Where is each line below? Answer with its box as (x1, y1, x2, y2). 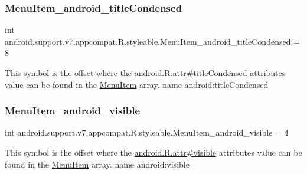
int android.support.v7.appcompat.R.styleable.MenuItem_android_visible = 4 (5, 126, 289, 139)
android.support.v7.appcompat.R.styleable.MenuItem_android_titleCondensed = (5, 35, 300, 47)
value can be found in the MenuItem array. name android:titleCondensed (5, 78, 269, 90)
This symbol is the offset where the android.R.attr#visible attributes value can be (5, 146, 302, 158)
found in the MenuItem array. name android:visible (5, 157, 190, 170)
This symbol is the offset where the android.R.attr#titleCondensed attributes (5, 67, 286, 78)
